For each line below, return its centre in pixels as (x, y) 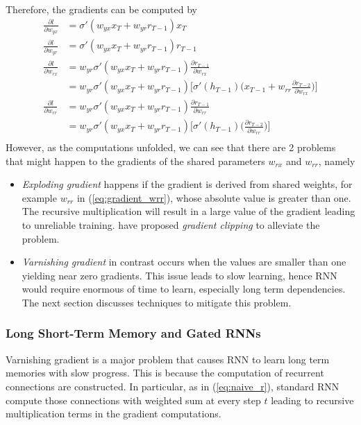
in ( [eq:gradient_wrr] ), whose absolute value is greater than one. (214, 197)
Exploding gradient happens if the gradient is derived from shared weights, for (187, 184)
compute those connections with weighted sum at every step (133, 400)
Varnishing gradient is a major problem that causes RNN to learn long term (168, 359)
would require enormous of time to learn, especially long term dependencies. (184, 289)
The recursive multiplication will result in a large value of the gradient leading (188, 211)
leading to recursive (312, 400)
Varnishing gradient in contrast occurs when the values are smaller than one (184, 262)
